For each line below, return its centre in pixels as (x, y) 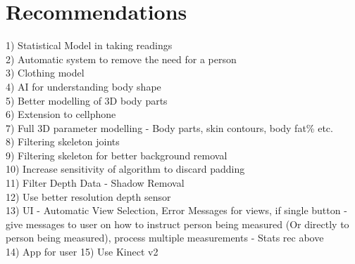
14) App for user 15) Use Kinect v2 (82, 252)
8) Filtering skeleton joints (63, 141)
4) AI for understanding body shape (83, 86)
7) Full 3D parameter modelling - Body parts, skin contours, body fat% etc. (169, 127)
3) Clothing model (45, 73)
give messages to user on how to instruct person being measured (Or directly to (177, 224)
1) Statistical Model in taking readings (89, 45)
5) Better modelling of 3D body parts (87, 100)
